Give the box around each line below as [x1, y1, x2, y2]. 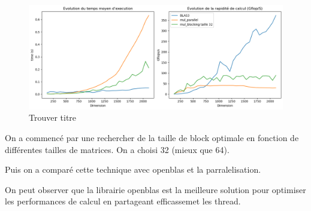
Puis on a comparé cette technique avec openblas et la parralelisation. [5, 163, 261, 176]
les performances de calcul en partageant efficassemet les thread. [5, 195, 241, 207]
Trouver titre [29, 111, 77, 124]
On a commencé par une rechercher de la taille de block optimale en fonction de [5, 131, 299, 143]
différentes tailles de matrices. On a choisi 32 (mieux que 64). [5, 143, 230, 155]
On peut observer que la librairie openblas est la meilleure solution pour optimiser [5, 183, 306, 195]
